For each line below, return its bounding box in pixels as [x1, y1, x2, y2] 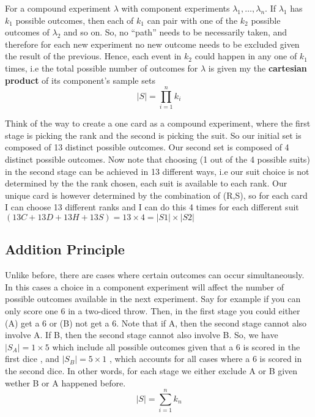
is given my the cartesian [208, 61, 307, 74]
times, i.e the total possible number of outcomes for [5, 61, 198, 74]
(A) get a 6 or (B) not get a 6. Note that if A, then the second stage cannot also [5, 316, 307, 329]
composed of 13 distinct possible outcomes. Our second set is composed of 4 [5, 141, 289, 153]
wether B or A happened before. [5, 376, 126, 389]
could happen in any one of [195, 50, 297, 62]
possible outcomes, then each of [15, 13, 134, 26]
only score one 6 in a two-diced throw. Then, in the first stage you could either [5, 304, 300, 317]
